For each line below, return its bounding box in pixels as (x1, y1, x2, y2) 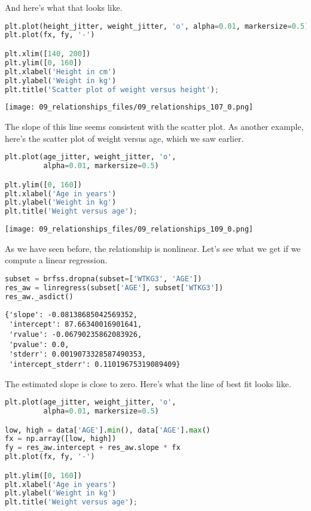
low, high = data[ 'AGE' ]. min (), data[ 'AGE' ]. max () (5, 425, 211, 434)
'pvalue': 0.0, (9, 340, 69, 349)
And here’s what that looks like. (5, 1, 123, 13)
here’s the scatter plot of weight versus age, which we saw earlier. (5, 132, 244, 144)
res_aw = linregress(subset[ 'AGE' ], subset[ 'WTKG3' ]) (5, 283, 224, 292)
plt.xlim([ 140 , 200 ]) (5, 50, 91, 58)
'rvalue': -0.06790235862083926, (9, 330, 142, 339)
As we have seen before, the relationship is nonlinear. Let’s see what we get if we (5, 242, 301, 254)
